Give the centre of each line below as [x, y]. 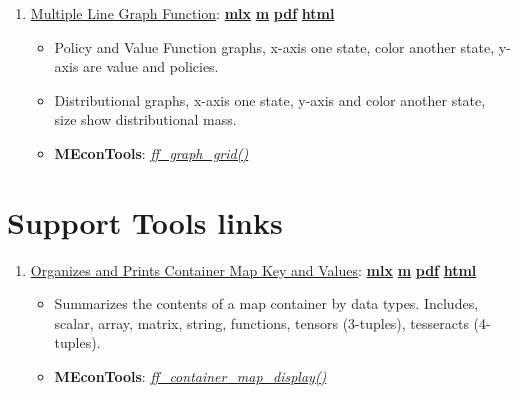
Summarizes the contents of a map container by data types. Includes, [266, 303]
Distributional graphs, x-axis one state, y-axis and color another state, [270, 99]
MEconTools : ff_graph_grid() [151, 152]
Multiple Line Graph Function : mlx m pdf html [182, 13]
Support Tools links [145, 221]
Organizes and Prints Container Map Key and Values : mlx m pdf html [253, 269]
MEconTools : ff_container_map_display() [190, 376]
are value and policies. [151, 66]
